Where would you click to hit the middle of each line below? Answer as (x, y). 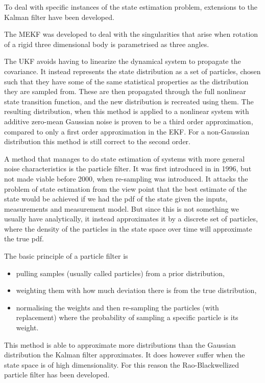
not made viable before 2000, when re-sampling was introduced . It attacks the (126, 178)
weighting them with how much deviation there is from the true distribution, (136, 290)
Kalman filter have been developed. (59, 17)
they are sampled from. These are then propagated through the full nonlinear (125, 91)
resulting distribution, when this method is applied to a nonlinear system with (127, 111)
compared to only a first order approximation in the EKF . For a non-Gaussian (127, 131)
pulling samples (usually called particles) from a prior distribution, (120, 273)
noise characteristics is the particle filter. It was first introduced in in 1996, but (128, 168)
